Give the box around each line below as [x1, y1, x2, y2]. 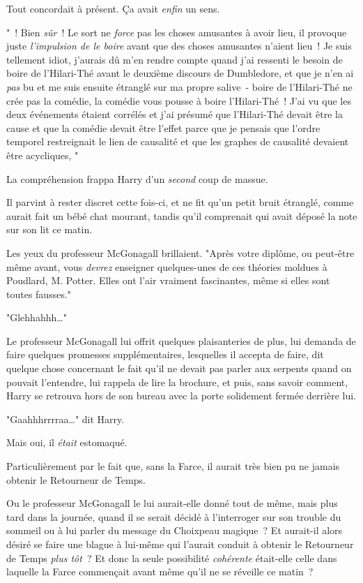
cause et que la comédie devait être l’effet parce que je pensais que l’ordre [6, 120, 320, 135]
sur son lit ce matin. [6, 222, 93, 237]
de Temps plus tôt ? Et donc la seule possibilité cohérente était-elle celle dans [6, 550, 337, 565]
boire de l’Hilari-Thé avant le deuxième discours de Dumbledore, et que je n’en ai [6, 66, 354, 80]
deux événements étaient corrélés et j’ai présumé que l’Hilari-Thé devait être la [6, 107, 343, 121]
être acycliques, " [6, 147, 79, 162]
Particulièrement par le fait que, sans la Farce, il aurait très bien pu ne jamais [6, 459, 340, 473]
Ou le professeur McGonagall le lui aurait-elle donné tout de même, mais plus [6, 496, 338, 510]
